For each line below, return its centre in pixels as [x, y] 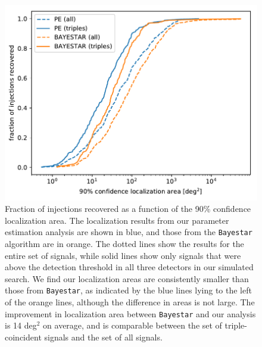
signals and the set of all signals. [103, 337]
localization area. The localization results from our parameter [117, 220]
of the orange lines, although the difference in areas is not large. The [130, 302]
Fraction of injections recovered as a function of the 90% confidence [128, 209]
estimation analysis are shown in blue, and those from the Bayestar [129, 232]
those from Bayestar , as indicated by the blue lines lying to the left [128, 290]
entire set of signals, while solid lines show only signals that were [123, 255]
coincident [23, 337]
